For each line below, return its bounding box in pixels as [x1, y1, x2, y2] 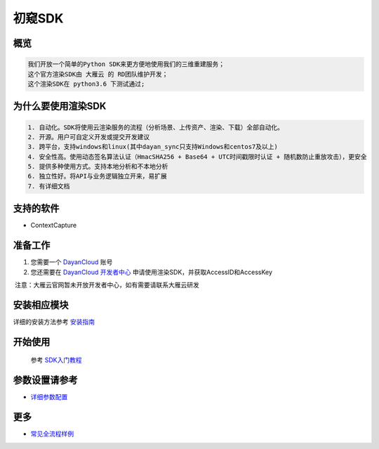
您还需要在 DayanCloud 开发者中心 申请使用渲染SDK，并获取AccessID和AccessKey [30, 268, 273, 276]
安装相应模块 [13, 299, 69, 311]
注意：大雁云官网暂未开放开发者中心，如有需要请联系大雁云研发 [14, 281, 199, 289]
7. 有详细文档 [27, 182, 70, 190]
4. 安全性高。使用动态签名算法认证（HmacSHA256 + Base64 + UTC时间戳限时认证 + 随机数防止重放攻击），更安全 [27, 152, 367, 161]
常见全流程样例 [30, 429, 74, 438]
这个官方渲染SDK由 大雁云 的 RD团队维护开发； [27, 70, 168, 78]
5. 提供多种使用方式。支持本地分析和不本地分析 [27, 162, 168, 171]
